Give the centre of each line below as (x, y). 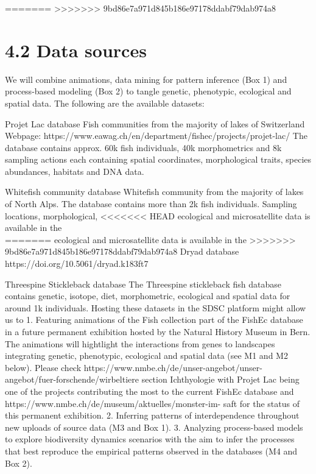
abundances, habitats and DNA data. (75, 171)
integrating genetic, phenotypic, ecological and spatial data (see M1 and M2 (146, 355)
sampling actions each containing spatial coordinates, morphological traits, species (158, 159)
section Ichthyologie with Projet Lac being (220, 379)
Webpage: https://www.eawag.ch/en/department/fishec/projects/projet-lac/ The (156, 136)
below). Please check (43, 367)
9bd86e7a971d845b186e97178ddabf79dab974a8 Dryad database (122, 251)
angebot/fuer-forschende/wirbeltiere (72, 379)
